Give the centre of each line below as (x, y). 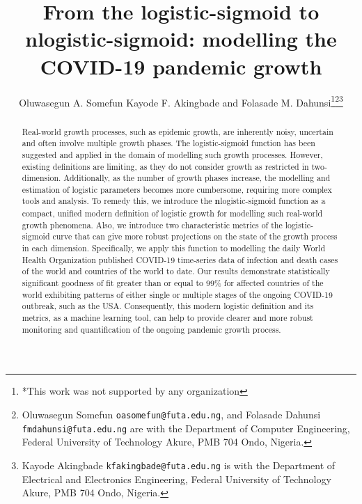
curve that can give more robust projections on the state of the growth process (195, 236)
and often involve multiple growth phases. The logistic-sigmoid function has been (168, 143)
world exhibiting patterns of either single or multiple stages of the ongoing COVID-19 (177, 294)
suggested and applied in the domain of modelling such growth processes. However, (172, 154)
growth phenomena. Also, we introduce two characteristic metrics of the (152, 225)
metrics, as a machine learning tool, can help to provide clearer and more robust (167, 318)
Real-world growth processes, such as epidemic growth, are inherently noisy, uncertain (178, 131)
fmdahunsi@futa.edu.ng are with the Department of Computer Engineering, (186, 428)
